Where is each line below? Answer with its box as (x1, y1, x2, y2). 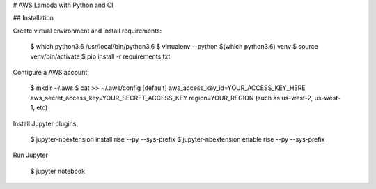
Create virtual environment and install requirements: (13, 27, 162, 35)
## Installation (13, 14, 54, 22)
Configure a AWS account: (13, 68, 90, 76)
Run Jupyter (13, 151, 49, 160)
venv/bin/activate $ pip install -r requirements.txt (30, 52, 171, 61)
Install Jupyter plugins (13, 119, 77, 128)
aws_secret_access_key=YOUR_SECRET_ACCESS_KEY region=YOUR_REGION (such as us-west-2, (30, 93, 313, 102)
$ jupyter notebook (30, 167, 86, 175)
